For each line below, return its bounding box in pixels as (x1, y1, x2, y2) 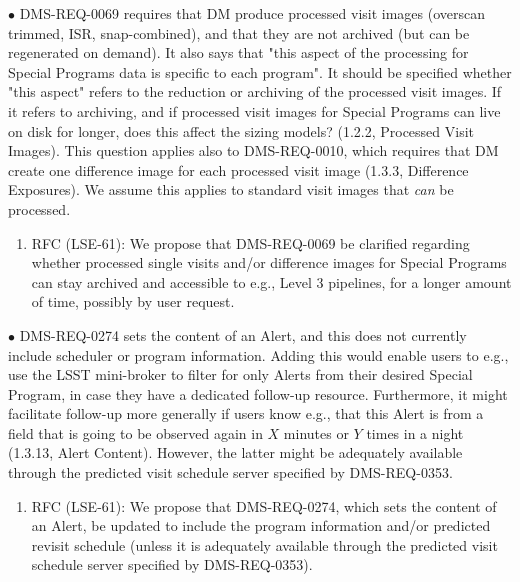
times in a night (366, 422, 464, 443)
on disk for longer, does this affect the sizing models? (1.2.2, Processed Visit (8, 120, 475, 141)
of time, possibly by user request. (31, 291, 235, 312)
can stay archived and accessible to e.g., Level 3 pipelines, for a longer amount (31, 271, 512, 292)
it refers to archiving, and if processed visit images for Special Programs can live (8, 100, 501, 121)
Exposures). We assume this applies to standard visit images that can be (8, 179, 454, 200)
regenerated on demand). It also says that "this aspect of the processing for (8, 42, 469, 63)
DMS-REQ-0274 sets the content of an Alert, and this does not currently (19, 324, 467, 345)
